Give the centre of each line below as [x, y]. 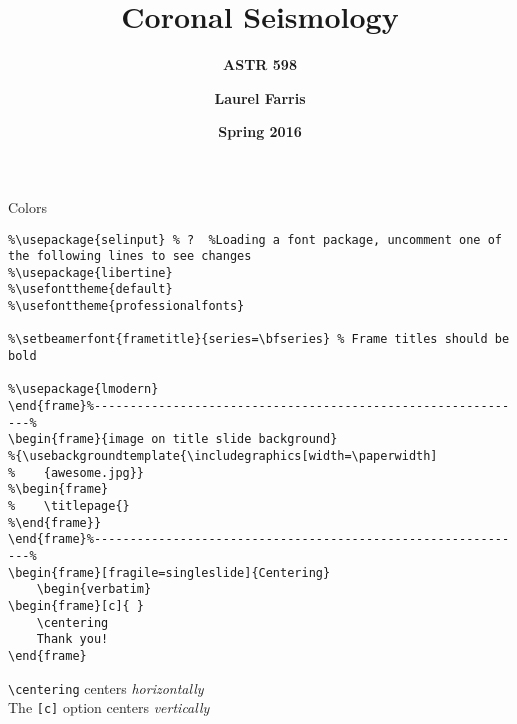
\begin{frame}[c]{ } [76, 605]
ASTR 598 [260, 64]
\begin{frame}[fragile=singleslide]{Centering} [169, 572]
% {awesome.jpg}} [76, 472]
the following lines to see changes [130, 256]
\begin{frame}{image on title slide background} [173, 439]
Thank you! [72, 639]
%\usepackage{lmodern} [83, 389]
